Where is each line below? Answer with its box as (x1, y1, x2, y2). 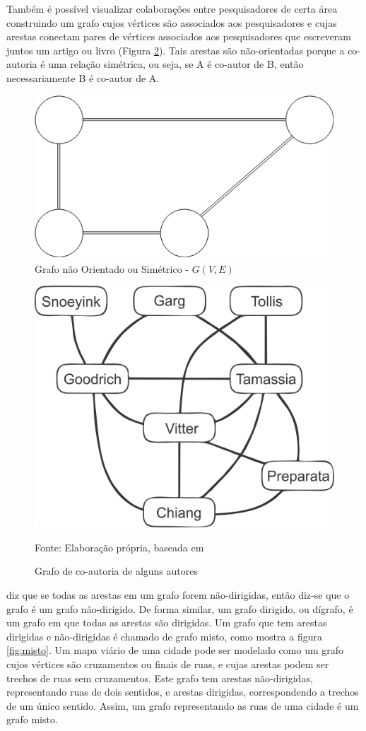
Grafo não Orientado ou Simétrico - (35, 261, 189, 276)
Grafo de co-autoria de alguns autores (35, 563, 198, 578)
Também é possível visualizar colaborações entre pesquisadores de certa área (6, 1, 338, 16)
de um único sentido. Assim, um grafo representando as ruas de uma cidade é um (6, 698, 359, 713)
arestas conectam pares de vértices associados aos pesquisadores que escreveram (6, 29, 351, 44)
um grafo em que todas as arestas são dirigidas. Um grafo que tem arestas (6, 615, 327, 630)
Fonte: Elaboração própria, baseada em (35, 539, 204, 554)
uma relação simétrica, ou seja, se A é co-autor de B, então (48, 57, 304, 71)
